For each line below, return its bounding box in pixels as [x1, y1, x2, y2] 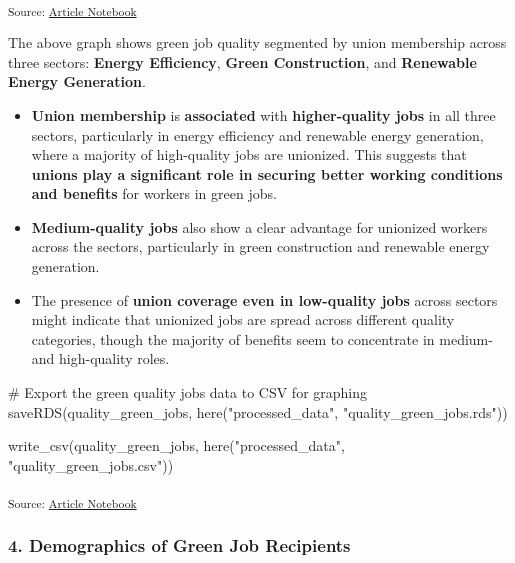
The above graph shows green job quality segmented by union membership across [8, 32, 507, 53]
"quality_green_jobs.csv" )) [8, 454, 174, 475]
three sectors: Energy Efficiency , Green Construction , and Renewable [8, 51, 477, 72]
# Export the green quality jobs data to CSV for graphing [8, 382, 368, 403]
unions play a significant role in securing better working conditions [31, 163, 503, 184]
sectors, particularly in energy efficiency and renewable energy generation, [31, 124, 484, 145]
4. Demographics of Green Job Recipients [8, 533, 351, 558]
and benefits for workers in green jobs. [31, 183, 277, 204]
